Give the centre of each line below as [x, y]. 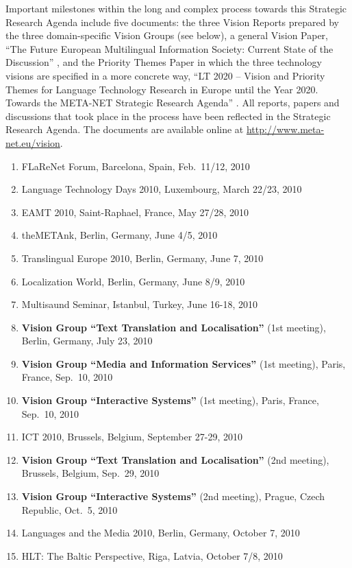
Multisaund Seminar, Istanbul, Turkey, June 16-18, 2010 [140, 304]
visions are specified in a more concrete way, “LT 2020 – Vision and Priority [165, 75]
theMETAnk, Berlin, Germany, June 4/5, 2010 [120, 235]
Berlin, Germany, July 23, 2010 [87, 341]
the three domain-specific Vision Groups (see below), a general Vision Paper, [167, 35]
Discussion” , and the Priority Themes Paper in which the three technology [164, 62]
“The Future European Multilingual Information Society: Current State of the [169, 48]
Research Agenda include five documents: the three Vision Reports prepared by [172, 22]
